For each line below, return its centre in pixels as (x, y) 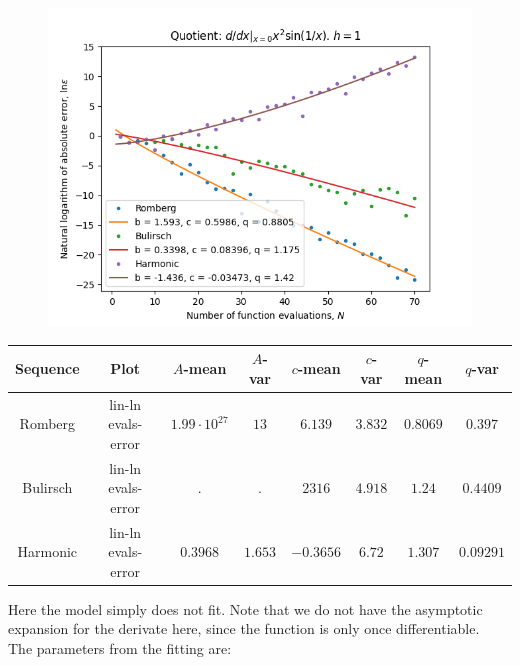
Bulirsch (47, 487)
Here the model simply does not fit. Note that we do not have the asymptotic (245, 608)
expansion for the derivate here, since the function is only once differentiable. (244, 628)
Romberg (47, 423)
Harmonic (47, 551)
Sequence (47, 367)
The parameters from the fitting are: (120, 648)
